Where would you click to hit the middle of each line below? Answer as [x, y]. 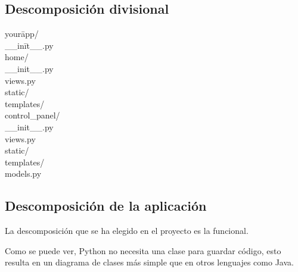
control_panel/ [32, 115]
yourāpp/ [22, 34]
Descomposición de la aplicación [106, 206]
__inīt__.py [29, 45]
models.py [23, 173]
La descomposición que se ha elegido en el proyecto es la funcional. [127, 231]
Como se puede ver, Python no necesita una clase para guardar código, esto [143, 250]
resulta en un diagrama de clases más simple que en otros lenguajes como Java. [149, 262]
